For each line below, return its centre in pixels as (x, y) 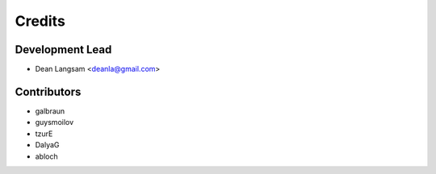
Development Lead (63, 50)
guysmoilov (55, 122)
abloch (46, 156)
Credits (40, 21)
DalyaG (47, 145)
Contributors (48, 91)
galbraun (50, 111)
